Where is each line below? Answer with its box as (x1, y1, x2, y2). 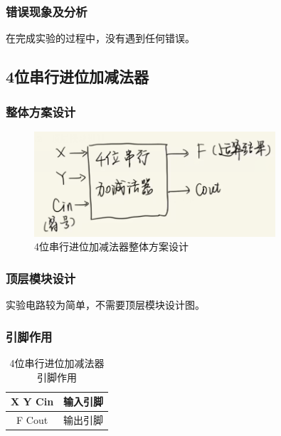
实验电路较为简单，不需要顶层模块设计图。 (6, 297, 205, 312)
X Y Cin (11, 394, 54, 409)
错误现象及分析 (6, 2, 88, 20)
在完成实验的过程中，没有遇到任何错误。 (6, 31, 195, 46)
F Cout (16, 413, 48, 427)
